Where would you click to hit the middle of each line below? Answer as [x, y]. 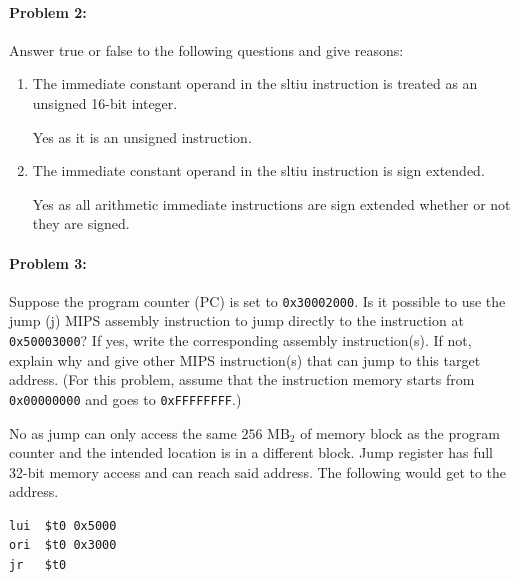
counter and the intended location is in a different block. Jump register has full [251, 452]
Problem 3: [48, 262]
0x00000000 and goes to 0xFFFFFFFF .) [125, 398]
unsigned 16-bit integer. [105, 102]
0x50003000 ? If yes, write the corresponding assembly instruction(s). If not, [240, 340]
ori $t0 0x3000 [63, 545]
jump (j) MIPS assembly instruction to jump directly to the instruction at [236, 320]
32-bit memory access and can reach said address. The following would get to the [258, 471]
